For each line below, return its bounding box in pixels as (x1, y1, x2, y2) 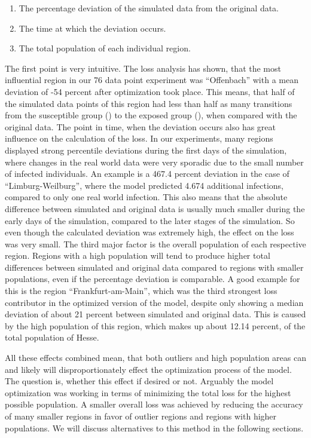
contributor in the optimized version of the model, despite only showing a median (5, 296, 304, 308)
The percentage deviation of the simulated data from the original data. (19, 2, 279, 14)
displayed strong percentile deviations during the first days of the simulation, (5, 143, 287, 156)
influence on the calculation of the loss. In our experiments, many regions (5, 132, 273, 145)
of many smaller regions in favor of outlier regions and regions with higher (5, 410, 277, 422)
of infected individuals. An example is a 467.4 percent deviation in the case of (5, 167, 289, 180)
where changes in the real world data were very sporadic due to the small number (5, 155, 304, 168)
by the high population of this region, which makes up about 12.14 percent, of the (5, 319, 306, 332)
